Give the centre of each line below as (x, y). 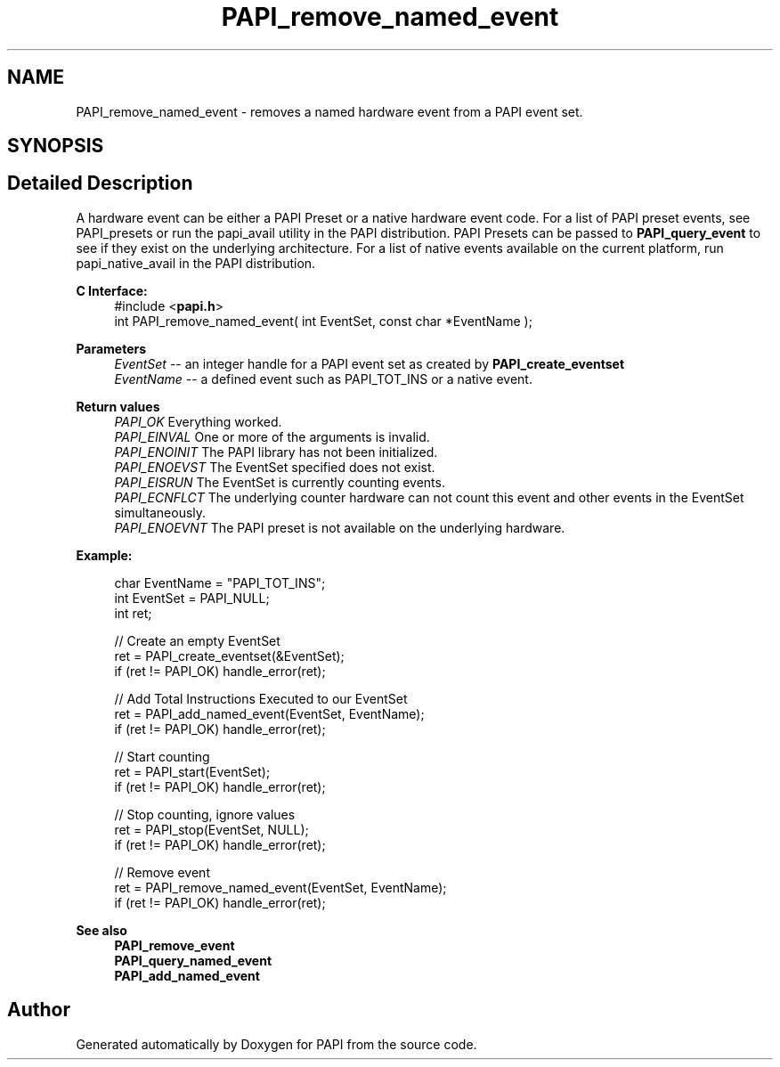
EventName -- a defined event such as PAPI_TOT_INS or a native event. (323, 379)
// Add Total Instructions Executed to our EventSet (261, 698)
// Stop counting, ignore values (205, 814)
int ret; (133, 613)
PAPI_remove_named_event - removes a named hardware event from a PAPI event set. (329, 111)
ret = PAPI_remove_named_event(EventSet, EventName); (280, 887)
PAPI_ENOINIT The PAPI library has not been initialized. (276, 452)
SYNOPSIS (56, 146)
